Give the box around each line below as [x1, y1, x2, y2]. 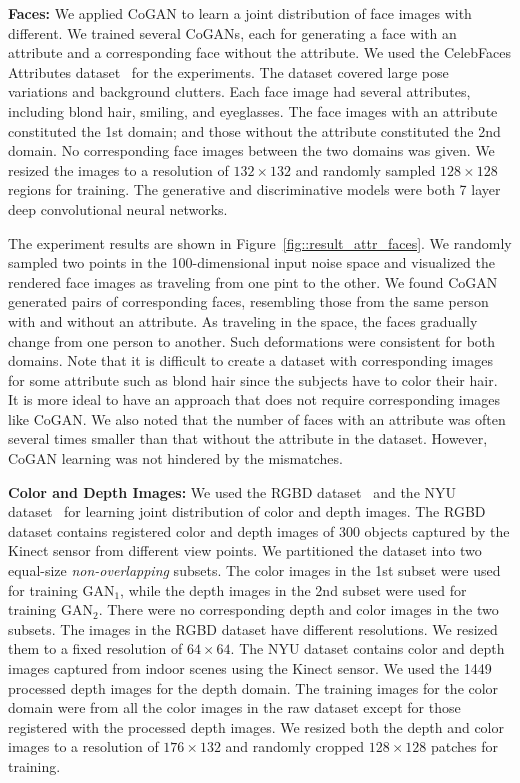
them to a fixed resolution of [8, 638, 183, 659]
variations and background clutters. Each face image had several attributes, [8, 81, 471, 102]
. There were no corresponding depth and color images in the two [98, 599, 499, 620]
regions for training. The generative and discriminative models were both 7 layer [8, 179, 501, 200]
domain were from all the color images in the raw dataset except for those [8, 697, 461, 718]
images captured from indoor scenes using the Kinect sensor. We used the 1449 [8, 658, 492, 678]
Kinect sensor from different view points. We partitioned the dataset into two [8, 540, 482, 561]
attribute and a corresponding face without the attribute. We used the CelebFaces [8, 42, 512, 63]
